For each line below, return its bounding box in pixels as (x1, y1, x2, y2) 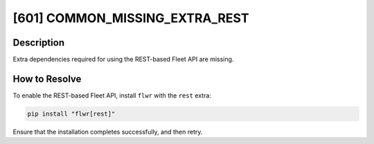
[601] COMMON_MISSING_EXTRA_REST (12, 10, 249, 26)
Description (12, 37, 65, 48)
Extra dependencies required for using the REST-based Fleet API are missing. (12, 55, 234, 64)
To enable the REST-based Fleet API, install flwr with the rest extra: (12, 91, 211, 100)
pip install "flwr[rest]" (27, 109, 116, 118)
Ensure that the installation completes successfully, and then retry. (12, 127, 203, 136)
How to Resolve (12, 73, 82, 84)
